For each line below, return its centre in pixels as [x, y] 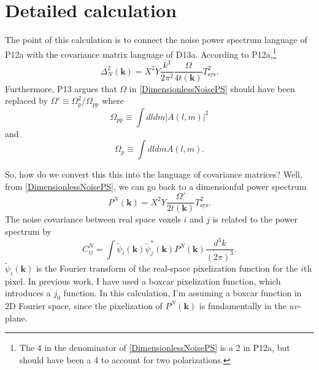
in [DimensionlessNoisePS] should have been [212, 88]
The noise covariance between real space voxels [93, 219]
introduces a [28, 293]
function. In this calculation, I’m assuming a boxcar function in [183, 293]
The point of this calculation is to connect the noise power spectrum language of [156, 40]
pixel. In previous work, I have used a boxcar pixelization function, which [143, 281]
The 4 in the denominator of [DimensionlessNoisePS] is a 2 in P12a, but [155, 348]
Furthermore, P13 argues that [61, 88]
